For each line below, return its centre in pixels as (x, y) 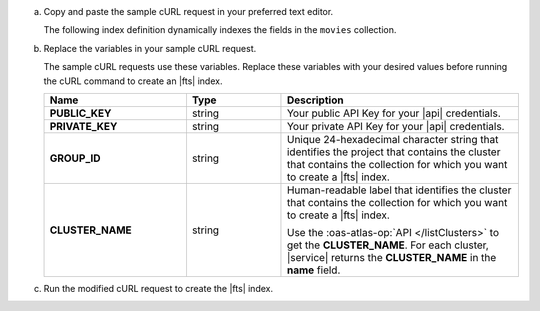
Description (315, 100)
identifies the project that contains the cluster (393, 152)
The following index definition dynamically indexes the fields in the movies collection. (220, 30)
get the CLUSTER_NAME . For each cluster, (387, 245)
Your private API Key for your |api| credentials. (395, 126)
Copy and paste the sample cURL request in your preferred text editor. (188, 11)
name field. (313, 270)
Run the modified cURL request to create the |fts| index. (158, 288)
